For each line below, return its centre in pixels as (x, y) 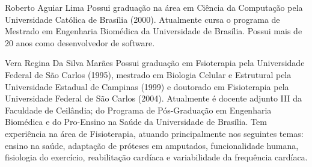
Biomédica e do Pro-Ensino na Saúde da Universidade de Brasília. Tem (136, 122)
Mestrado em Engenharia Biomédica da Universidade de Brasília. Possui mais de (154, 31)
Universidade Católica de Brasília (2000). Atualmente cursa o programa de (142, 19)
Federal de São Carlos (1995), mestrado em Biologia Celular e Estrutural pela (148, 74)
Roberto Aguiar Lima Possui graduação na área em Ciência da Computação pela (154, 7)
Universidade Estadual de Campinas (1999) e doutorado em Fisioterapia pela (147, 86)
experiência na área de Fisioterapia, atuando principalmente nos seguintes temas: (154, 133)
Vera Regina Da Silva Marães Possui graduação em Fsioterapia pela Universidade (155, 63)
